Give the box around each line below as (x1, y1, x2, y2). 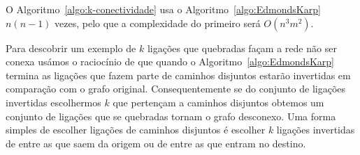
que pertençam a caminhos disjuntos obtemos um (113, 95, 324, 109)
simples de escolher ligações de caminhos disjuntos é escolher (6, 122, 266, 137)
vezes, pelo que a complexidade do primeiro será (55, 15, 261, 30)
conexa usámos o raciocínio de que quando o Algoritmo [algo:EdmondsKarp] (6, 54, 334, 69)
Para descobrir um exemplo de (6, 40, 136, 55)
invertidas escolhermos (6, 95, 101, 109)
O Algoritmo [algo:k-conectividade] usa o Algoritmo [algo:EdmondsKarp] (6, 2, 321, 16)
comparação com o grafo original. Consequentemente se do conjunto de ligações (6, 81, 346, 96)
